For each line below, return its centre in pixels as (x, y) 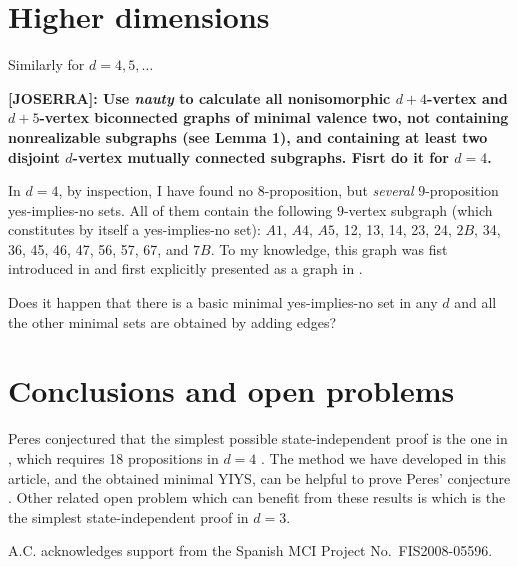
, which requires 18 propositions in (113, 457)
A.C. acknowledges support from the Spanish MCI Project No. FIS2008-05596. (250, 550)
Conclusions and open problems (231, 390)
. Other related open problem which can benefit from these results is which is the (257, 497)
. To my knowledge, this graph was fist (329, 248)
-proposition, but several (339, 190)
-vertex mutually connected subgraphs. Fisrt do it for (260, 156)
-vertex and (467, 97)
